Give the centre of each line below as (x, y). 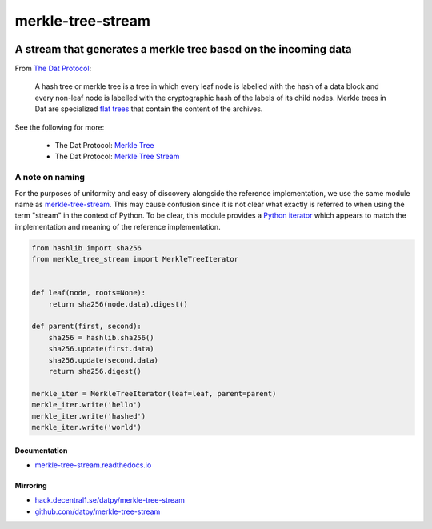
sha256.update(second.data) (104, 360)
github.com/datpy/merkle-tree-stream (98, 511)
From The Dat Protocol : (53, 69)
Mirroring (31, 485)
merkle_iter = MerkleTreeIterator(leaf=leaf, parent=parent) (154, 393)
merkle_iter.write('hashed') (89, 416)
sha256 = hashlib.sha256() (102, 337)
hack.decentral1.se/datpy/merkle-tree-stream (110, 500)
